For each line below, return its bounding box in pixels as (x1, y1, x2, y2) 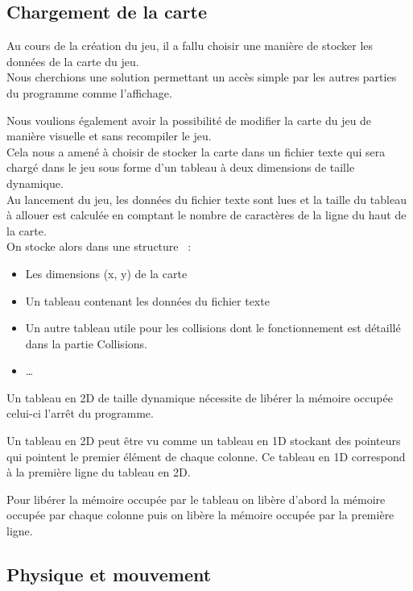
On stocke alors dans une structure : (6, 238, 192, 255)
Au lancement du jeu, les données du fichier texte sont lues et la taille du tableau (6, 190, 407, 207)
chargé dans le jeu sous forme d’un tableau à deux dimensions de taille (6, 159, 355, 176)
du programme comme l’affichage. (6, 84, 172, 101)
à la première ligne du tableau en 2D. (6, 464, 191, 481)
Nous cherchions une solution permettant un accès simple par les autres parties (6, 69, 397, 85)
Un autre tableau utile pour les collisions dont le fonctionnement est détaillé (25, 319, 401, 336)
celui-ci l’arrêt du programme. (6, 405, 154, 422)
